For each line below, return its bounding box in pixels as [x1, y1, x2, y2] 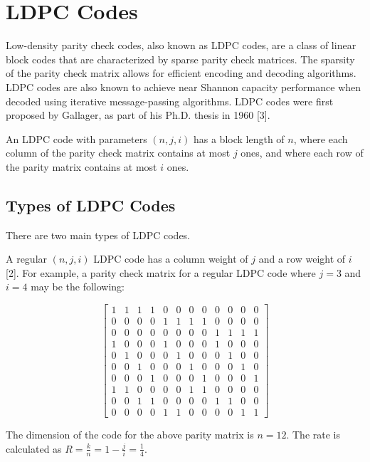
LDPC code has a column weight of [93, 251, 248, 266]
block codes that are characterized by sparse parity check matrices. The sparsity [6, 51, 355, 66]
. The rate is [286, 427, 340, 442]
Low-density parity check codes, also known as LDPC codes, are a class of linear [6, 38, 356, 53]
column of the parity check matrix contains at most [6, 145, 231, 160]
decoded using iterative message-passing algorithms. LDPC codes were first [6, 93, 334, 108]
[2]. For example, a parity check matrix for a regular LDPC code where [6, 265, 316, 280]
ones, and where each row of [240, 145, 364, 160]
